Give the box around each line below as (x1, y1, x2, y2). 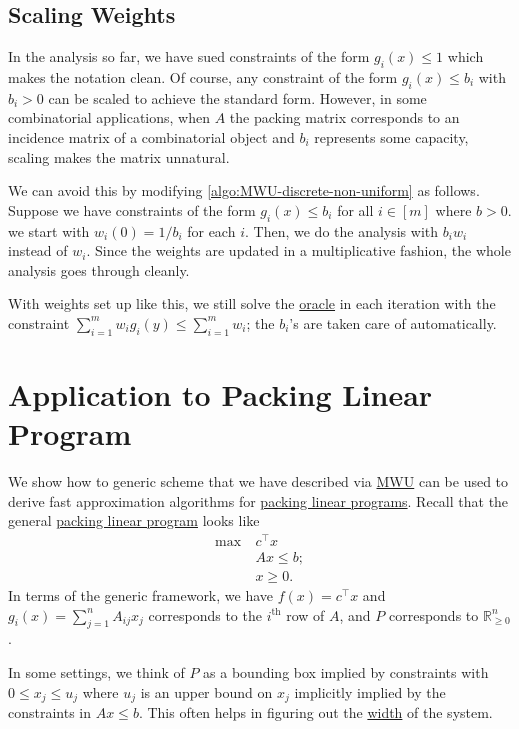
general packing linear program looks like (8, 510, 260, 531)
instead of (8, 240, 68, 261)
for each (187, 220, 236, 241)
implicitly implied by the (294, 681, 446, 702)
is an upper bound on (140, 681, 273, 702)
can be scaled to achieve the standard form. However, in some (48, 87, 427, 108)
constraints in (8, 702, 92, 723)
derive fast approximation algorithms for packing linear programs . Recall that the (8, 490, 509, 511)
